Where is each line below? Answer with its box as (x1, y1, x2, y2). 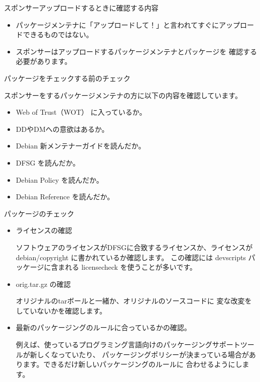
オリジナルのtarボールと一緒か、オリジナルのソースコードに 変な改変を (16, 295, 252, 306)
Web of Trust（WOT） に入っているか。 (16, 107, 147, 117)
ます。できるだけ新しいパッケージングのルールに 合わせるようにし (23, 359, 242, 369)
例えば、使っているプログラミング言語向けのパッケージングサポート (16, 339, 240, 350)
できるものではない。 (23, 29, 93, 40)
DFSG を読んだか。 (16, 157, 80, 168)
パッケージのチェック (4, 208, 74, 218)
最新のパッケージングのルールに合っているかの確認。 (16, 322, 191, 333)
